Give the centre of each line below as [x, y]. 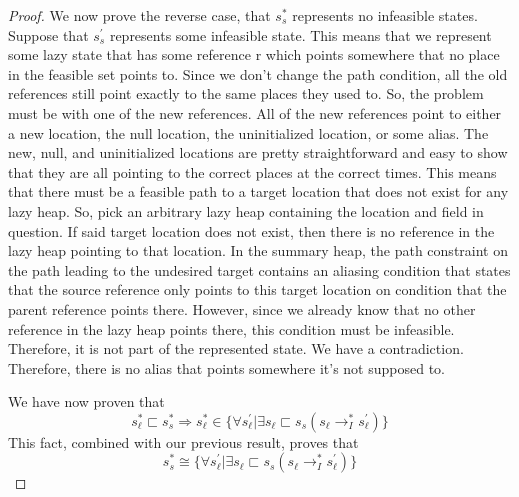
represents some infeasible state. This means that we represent [300, 34]
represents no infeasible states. [385, 15]
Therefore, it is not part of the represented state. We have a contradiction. [236, 348]
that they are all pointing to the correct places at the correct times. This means [252, 171]
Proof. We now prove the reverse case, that [139, 15]
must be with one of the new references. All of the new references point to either [255, 112]
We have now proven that [86, 401]
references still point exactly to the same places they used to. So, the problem [246, 93]
